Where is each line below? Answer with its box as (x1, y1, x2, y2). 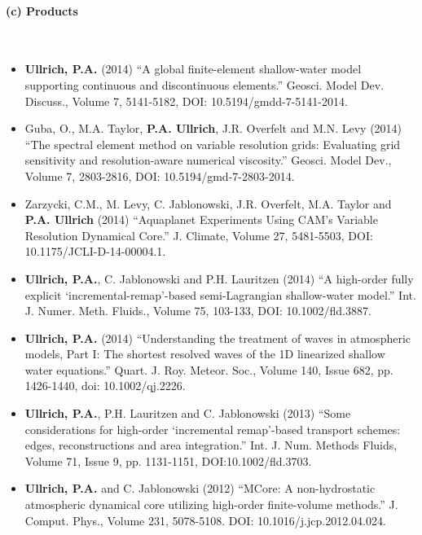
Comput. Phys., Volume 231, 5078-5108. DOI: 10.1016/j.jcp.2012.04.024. (24, 511, 386, 528)
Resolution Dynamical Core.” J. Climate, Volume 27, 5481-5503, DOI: (24, 226, 373, 243)
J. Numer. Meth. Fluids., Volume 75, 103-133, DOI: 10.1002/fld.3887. (24, 302, 371, 319)
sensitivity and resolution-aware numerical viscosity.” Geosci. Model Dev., (24, 151, 392, 169)
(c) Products (6, 2, 78, 19)
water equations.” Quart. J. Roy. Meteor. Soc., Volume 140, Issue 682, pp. (24, 361, 393, 378)
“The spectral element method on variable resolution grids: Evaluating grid (24, 135, 401, 152)
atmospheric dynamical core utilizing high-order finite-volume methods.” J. (24, 496, 398, 513)
